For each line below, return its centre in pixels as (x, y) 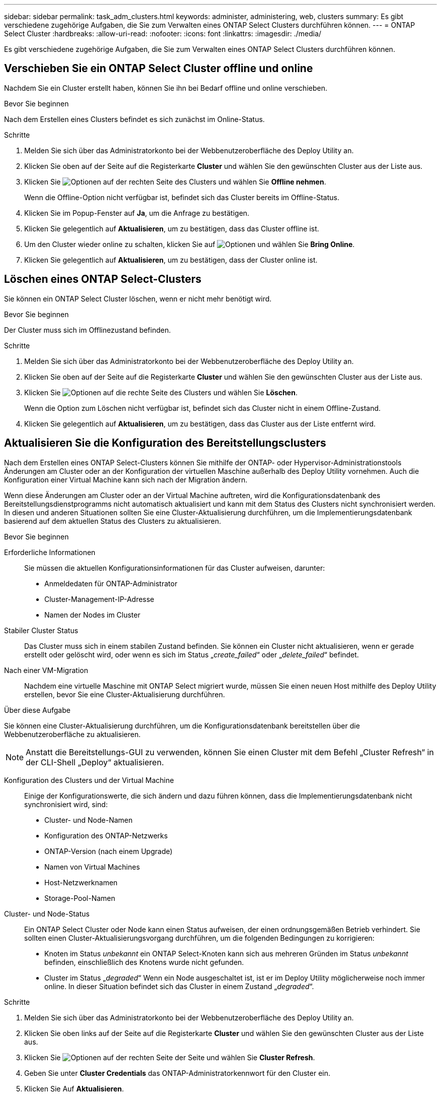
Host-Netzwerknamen (81, 882)
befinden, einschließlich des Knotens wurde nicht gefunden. (144, 962)
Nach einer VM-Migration (46, 670)
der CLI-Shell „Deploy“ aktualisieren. (95, 762)
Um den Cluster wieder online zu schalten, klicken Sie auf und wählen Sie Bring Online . (190, 244)
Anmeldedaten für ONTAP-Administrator (111, 583)
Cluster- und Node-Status (47, 914)
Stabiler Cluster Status (41, 630)
